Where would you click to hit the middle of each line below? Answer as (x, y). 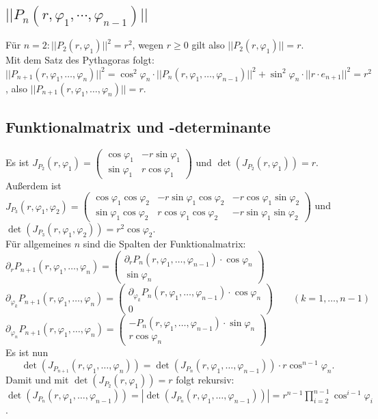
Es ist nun (27, 352)
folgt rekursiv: (205, 380)
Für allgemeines (39, 243)
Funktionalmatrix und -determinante (138, 127)
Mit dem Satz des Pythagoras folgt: (80, 60)
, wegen (148, 45)
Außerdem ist (33, 185)
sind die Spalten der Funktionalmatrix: (164, 243)
